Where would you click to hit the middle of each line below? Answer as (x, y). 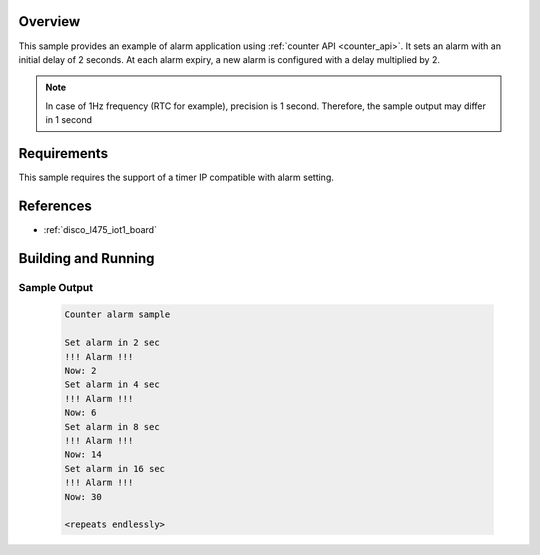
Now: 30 (83, 496)
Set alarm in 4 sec (112, 384)
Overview (49, 21)
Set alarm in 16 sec (114, 468)
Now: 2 (80, 371)
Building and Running (86, 258)
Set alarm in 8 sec (112, 426)
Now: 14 (83, 454)
